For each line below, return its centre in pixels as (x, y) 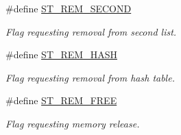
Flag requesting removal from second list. (91, 31)
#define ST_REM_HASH (61, 54)
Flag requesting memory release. (73, 123)
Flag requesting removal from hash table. (90, 77)
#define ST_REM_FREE (61, 100)
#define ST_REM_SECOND (69, 8)
